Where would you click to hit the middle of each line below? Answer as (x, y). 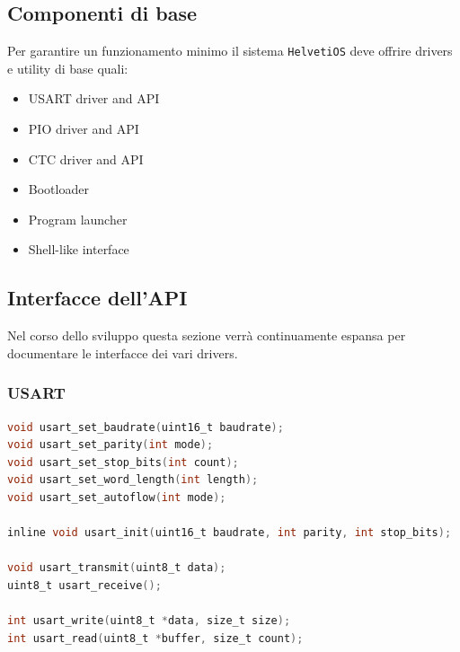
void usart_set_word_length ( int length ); (133, 480)
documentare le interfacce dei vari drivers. (123, 352)
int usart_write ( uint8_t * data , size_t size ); (149, 621)
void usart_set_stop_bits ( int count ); (123, 462)
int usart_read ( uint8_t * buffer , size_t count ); (155, 638)
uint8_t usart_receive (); (84, 585)
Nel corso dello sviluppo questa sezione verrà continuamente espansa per (207, 335)
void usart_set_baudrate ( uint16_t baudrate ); (146, 427)
